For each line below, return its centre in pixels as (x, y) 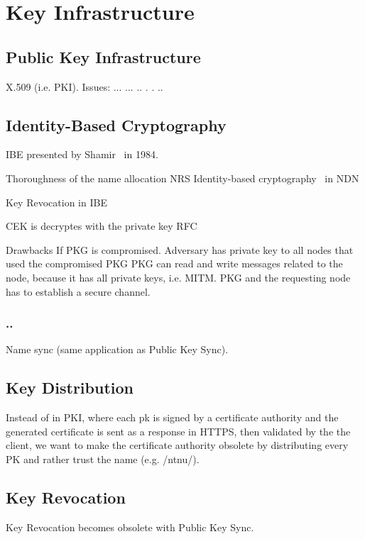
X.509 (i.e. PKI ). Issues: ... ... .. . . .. (85, 86)
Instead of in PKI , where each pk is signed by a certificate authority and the (172, 417)
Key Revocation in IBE (56, 202)
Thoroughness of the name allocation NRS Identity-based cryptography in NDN (182, 178)
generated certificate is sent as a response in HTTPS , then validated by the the (178, 431)
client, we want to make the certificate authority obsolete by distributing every (177, 445)
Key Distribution (70, 388)
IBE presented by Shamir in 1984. (82, 154)
